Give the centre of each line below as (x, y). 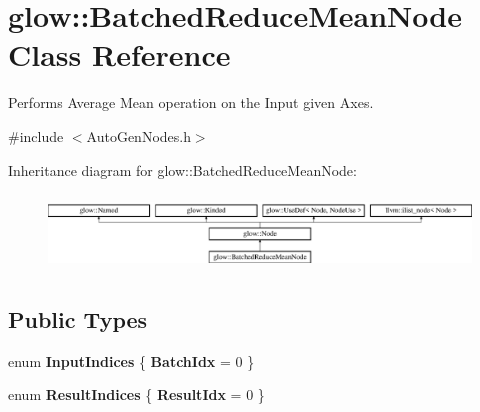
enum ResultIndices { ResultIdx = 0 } (136, 394)
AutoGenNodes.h (138, 135)
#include (36, 135)
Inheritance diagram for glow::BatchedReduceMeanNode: (182, 169)
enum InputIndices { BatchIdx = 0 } (131, 360)
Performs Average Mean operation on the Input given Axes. (191, 102)
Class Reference (119, 54)
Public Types (78, 318)
